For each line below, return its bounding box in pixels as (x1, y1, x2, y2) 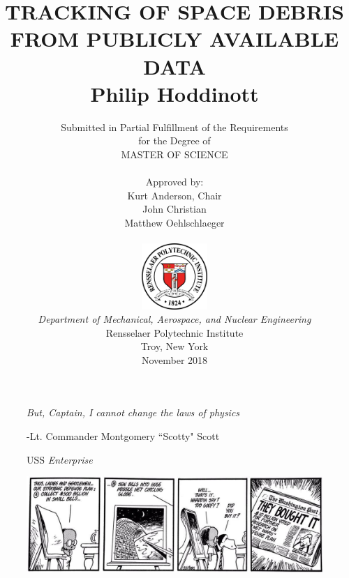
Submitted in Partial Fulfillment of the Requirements (61, 119, 288, 134)
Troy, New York (140, 339, 209, 353)
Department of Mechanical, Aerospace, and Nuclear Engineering (38, 312, 311, 326)
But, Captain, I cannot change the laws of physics (27, 405, 240, 420)
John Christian (142, 201, 207, 216)
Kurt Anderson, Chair (127, 188, 222, 202)
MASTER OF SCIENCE (121, 146, 228, 161)
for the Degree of (138, 133, 211, 148)
